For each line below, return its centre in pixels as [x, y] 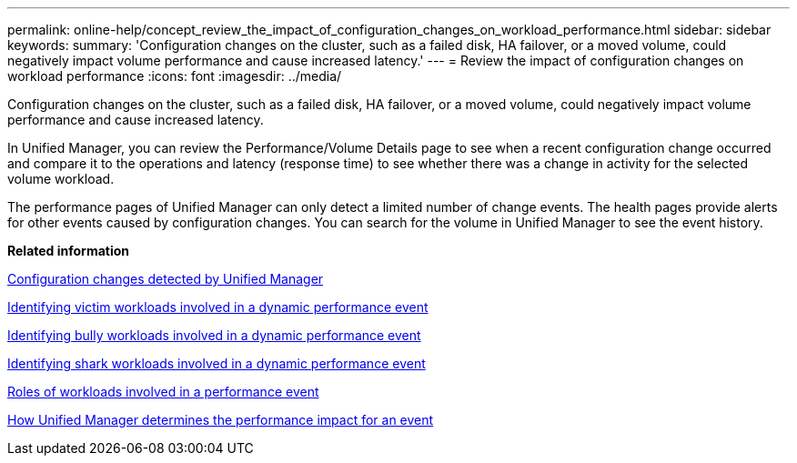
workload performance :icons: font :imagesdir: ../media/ [175, 76]
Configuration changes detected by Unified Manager [166, 279]
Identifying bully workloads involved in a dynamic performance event [214, 335]
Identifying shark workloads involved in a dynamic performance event [217, 363]
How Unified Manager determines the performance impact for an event [221, 420]
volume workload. [61, 179]
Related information [69, 251]
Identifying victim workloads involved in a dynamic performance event [218, 307]
